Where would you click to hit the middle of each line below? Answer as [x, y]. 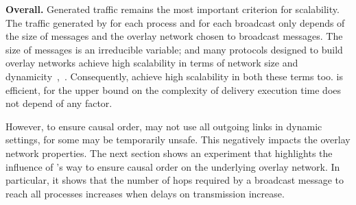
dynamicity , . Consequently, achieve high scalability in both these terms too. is [175, 76]
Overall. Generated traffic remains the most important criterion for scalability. [173, 9]
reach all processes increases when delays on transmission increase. [145, 193]
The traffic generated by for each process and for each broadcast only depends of [175, 22]
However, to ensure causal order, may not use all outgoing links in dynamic [164, 126]
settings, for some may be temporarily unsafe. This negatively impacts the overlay [178, 140]
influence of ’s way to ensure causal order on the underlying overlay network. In [173, 166]
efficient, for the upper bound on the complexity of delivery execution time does [174, 89]
